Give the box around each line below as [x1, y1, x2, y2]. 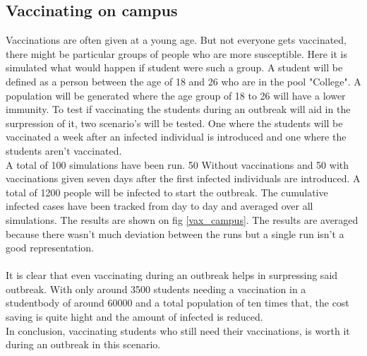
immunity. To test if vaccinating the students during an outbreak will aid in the [6, 102, 351, 117]
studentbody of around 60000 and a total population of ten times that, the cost [6, 295, 349, 310]
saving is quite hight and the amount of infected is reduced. [6, 309, 263, 324]
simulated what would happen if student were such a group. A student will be [6, 60, 343, 75]
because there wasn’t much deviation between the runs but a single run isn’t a [6, 226, 344, 241]
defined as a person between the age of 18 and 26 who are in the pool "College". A [6, 73, 361, 88]
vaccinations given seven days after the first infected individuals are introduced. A [6, 171, 361, 186]
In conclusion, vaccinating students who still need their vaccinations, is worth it [6, 323, 350, 338]
